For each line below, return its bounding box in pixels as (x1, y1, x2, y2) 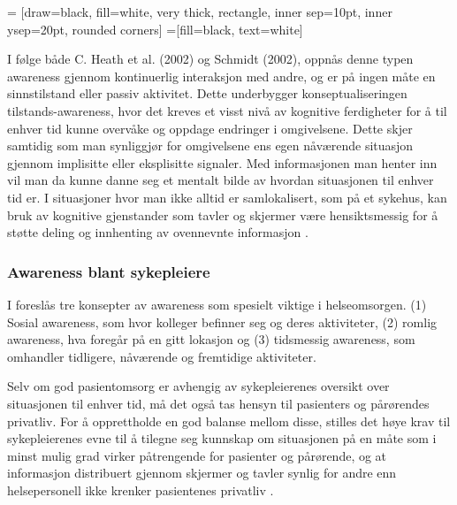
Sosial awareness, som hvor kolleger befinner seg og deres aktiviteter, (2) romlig (7, 312, 438, 331)
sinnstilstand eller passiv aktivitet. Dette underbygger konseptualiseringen (7, 84, 407, 103)
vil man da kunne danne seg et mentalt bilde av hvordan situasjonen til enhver (7, 171, 434, 189)
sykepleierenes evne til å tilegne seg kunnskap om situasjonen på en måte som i (7, 429, 437, 448)
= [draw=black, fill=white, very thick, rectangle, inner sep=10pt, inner (7, 3, 392, 20)
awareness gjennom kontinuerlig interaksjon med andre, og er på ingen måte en (7, 66, 436, 85)
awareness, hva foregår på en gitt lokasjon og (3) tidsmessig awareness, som (7, 330, 415, 348)
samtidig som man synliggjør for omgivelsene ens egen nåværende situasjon (7, 136, 414, 155)
